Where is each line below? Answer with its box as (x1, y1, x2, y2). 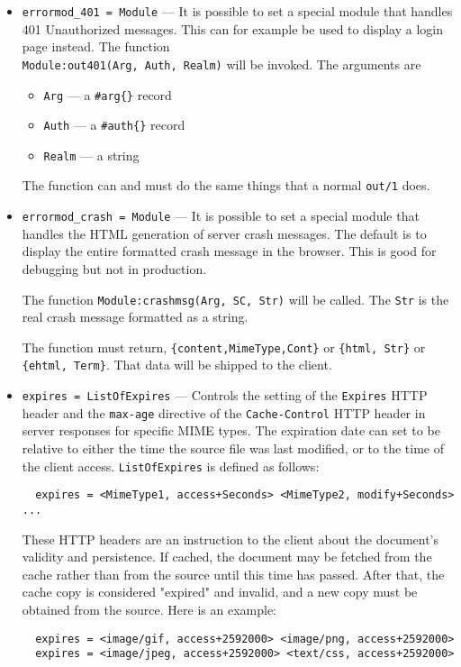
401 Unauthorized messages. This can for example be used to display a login (22, 19, 443, 38)
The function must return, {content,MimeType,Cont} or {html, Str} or (22, 337, 426, 356)
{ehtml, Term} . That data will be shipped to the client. (22, 355, 332, 374)
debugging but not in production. (22, 259, 207, 278)
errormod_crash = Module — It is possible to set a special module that (22, 206, 420, 225)
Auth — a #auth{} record (43, 115, 185, 134)
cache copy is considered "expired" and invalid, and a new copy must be (22, 582, 418, 601)
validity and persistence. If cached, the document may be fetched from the (22, 547, 432, 566)
